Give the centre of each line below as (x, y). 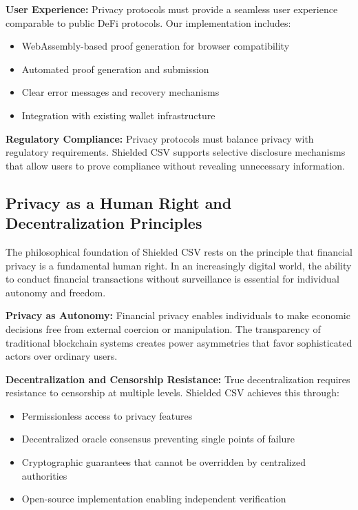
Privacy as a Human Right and (119, 202)
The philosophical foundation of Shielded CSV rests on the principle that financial (179, 251)
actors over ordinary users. (62, 356)
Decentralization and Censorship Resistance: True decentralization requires (178, 379)
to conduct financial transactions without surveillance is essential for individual (172, 279)
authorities (44, 475)
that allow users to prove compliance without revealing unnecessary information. (175, 165)
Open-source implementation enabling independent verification (154, 499)
